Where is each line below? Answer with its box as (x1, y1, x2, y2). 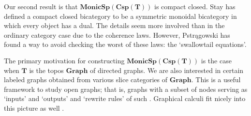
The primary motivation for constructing (4, 55, 125, 65)
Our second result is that (4, 1, 78, 11)
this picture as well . (4, 102, 64, 113)
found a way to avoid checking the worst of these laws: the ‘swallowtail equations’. (4, 39, 247, 49)
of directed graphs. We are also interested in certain (90, 65, 244, 75)
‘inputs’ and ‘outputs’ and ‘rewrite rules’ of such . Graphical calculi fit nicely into (4, 93, 246, 103)
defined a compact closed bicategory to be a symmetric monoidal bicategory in (4, 11, 237, 21)
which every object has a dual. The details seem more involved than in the (4, 20, 225, 30)
